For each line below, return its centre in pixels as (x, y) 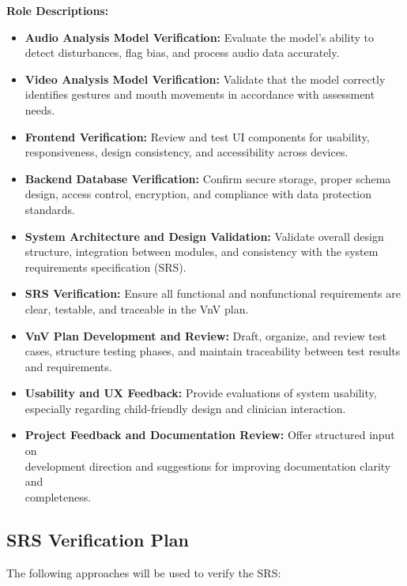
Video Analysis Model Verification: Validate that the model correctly (205, 79)
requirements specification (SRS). (106, 267)
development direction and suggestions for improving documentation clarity (208, 466)
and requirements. (68, 366)
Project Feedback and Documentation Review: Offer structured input (210, 435)
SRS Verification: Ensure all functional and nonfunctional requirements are (213, 293)
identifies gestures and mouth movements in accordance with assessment (200, 94)
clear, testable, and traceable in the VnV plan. (137, 308)
